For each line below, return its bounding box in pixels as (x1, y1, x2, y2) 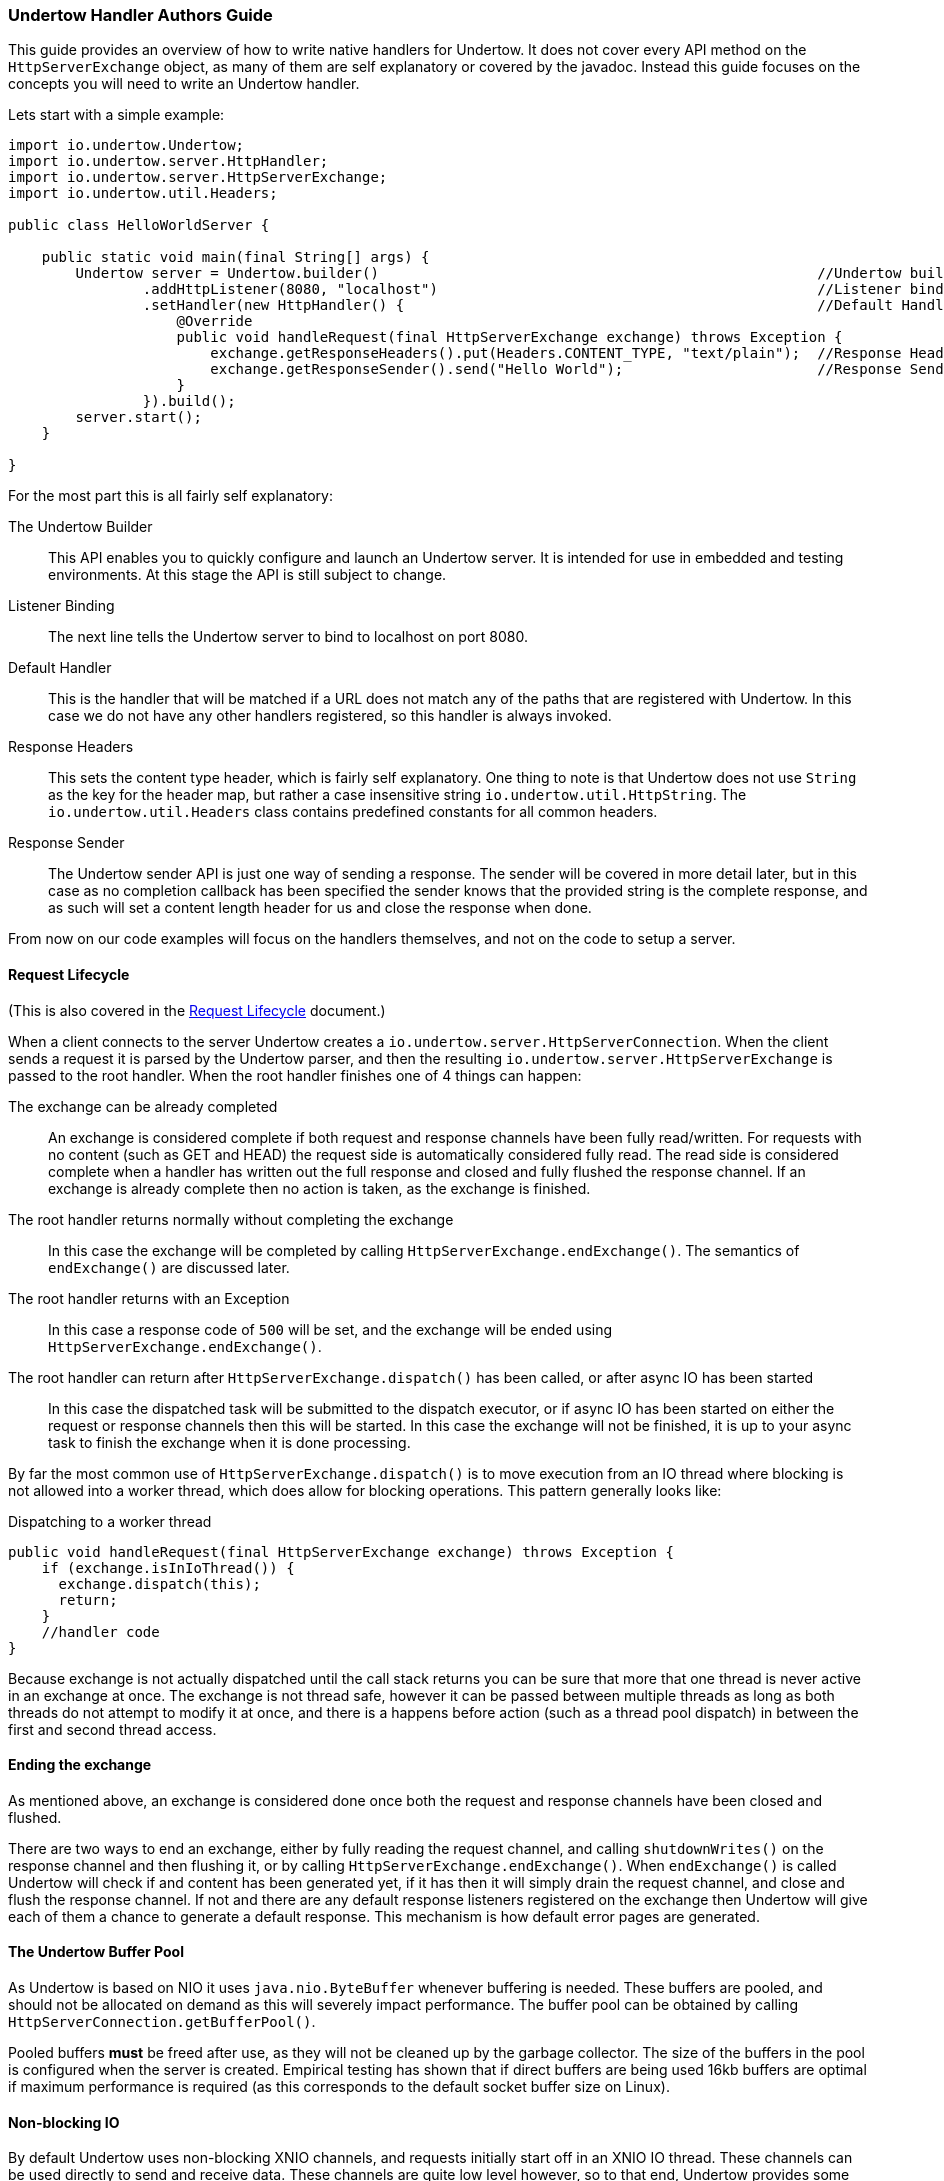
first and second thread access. (8, 1720, 217, 1738)
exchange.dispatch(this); (58, 1575, 261, 1592)
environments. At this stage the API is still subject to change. (48, 566, 447, 584)
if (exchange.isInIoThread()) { (41, 1559, 295, 1576)
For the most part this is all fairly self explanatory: (8, 487, 333, 505)
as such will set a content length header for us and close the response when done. (48, 899, 592, 917)
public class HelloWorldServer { (8, 217, 270, 234)
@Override (176, 313, 253, 330)
